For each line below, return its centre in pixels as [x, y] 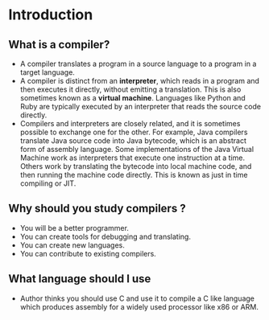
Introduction [51, 15]
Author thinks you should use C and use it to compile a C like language [137, 298]
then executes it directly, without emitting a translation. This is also [130, 89]
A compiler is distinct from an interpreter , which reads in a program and [140, 81]
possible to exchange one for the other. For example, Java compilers [134, 132]
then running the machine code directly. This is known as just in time [134, 175]
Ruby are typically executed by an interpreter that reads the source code [141, 107]
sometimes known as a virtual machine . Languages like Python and [132, 98]
